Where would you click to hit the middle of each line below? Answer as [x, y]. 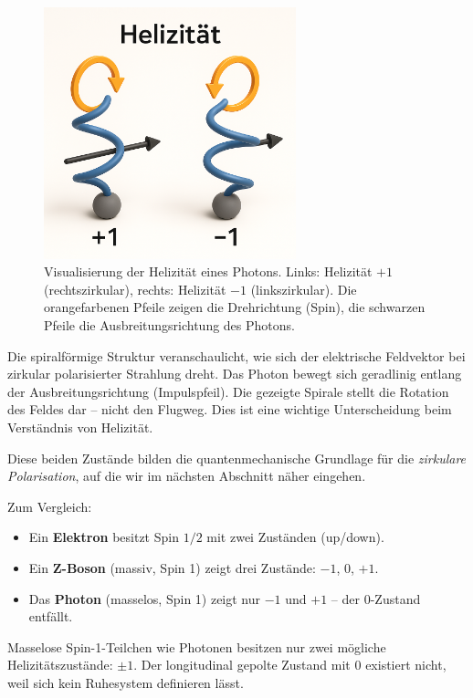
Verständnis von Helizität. [80, 427]
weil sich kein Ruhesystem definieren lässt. [126, 682]
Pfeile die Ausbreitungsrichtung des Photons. [169, 324]
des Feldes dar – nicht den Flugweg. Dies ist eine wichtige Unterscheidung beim [230, 409]
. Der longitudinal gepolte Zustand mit [242, 665]
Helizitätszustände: [60, 665]
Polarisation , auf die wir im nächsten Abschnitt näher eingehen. [187, 476]
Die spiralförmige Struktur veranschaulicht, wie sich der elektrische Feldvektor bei [236, 355]
